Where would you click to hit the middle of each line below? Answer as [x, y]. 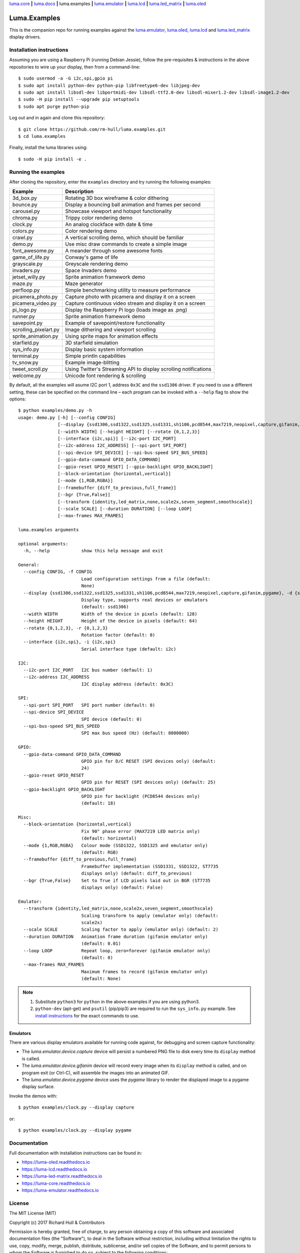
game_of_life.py [31, 257]
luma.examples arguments [48, 530]
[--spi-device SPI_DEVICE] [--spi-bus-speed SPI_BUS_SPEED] [133, 453]
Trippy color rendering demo [99, 218]
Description [79, 191]
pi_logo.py [24, 310]
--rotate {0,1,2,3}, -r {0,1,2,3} [65, 628]
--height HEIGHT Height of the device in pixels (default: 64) [110, 621]
